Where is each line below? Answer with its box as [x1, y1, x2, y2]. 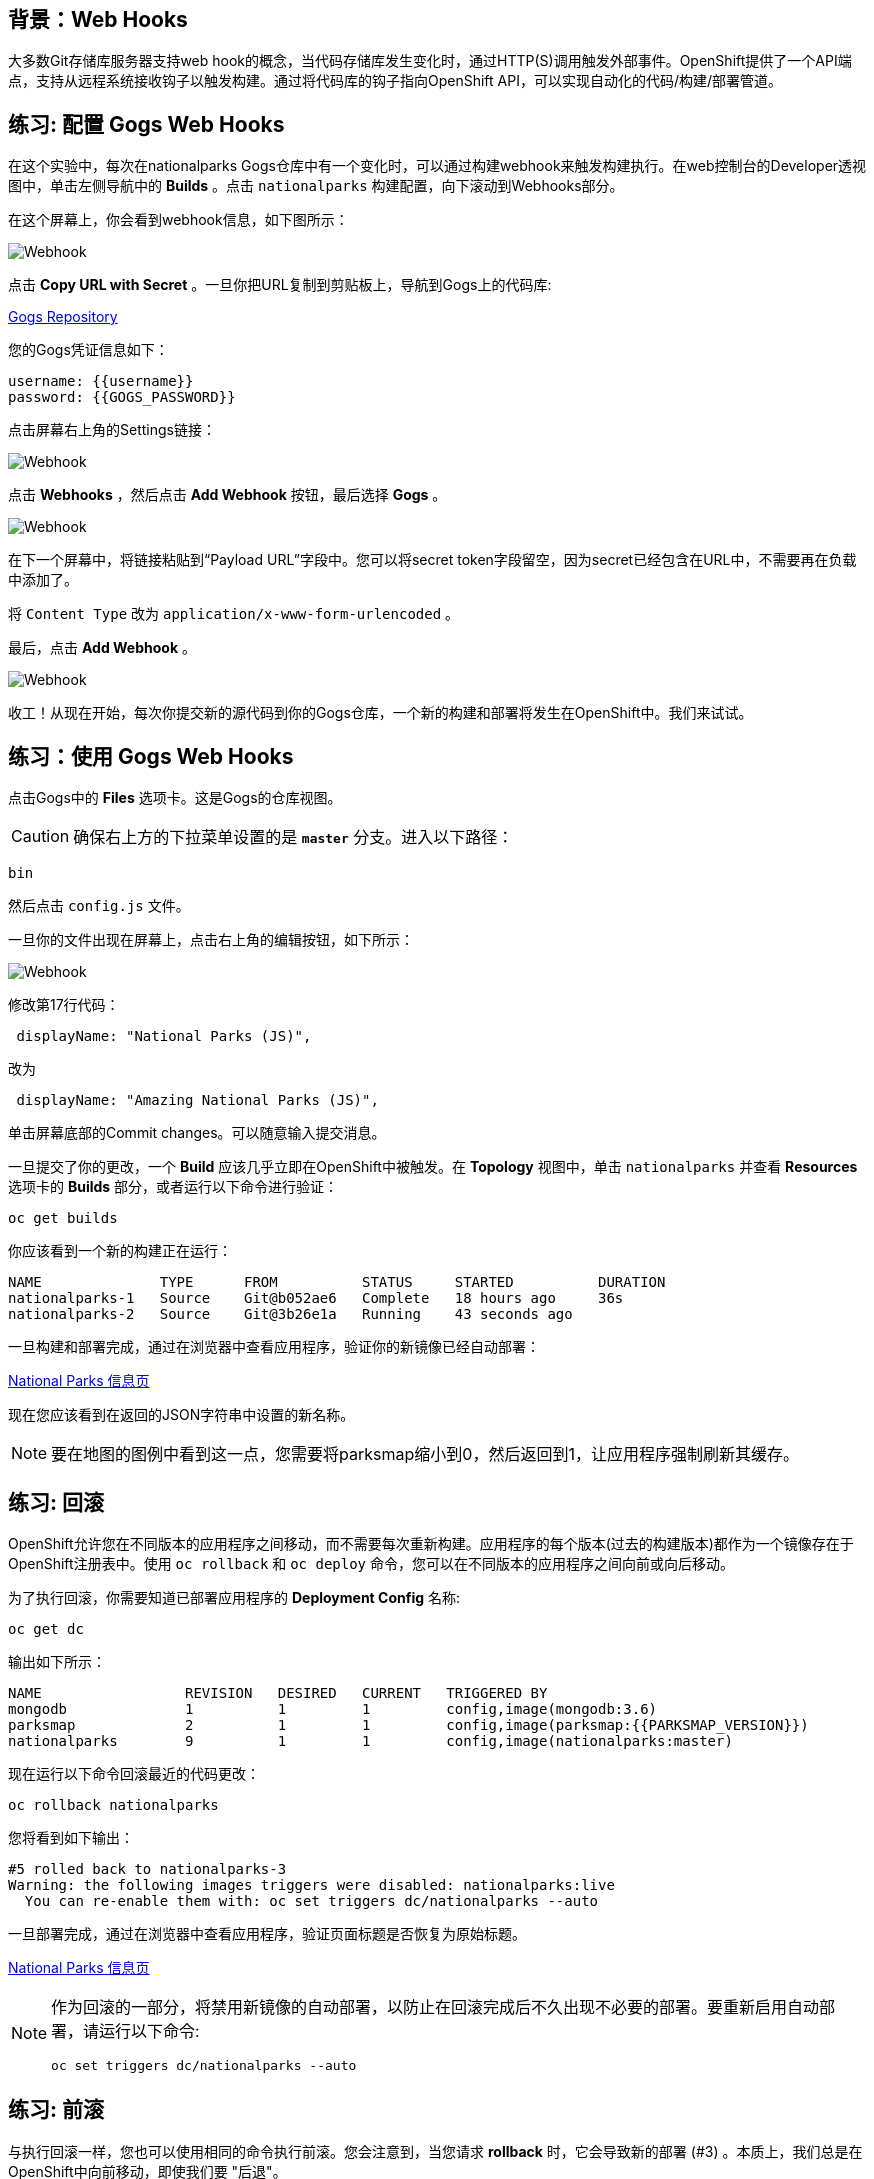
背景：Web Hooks [8, 7, 188, 32]
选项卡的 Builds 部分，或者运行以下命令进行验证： [8, 1178, 339, 1196]
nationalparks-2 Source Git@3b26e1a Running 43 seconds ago [8, 1306, 573, 1323]
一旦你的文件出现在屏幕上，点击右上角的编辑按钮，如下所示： [8, 931, 414, 949]
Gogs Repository [8, 308, 118, 326]
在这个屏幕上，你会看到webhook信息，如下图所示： [8, 211, 349, 229]
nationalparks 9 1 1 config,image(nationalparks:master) [8, 1732, 733, 1749]
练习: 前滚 [8, 2097, 104, 2123]
